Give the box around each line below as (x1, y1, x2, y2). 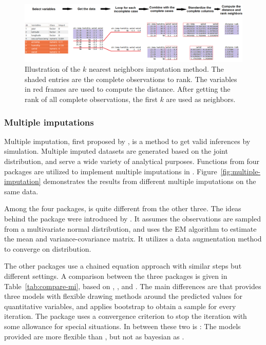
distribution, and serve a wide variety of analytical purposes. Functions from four (4, 156, 260, 166)
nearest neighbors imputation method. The (88, 64, 224, 74)
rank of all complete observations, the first (25, 94, 158, 104)
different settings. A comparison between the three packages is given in (4, 270, 227, 281)
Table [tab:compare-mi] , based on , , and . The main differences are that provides (4, 280, 261, 291)
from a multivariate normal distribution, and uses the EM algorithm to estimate (4, 223, 257, 234)
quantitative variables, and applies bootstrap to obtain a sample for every (4, 300, 236, 311)
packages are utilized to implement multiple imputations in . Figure (4, 166, 217, 176)
